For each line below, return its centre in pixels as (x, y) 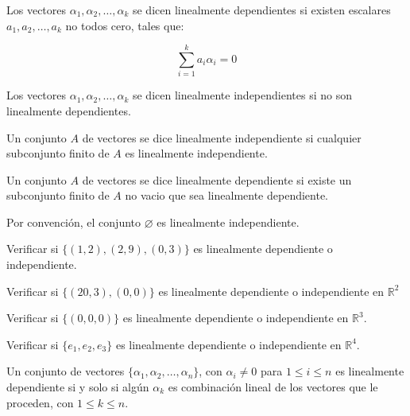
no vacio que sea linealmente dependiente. (226, 195)
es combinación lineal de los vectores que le (273, 387)
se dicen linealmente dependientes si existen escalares (261, 10)
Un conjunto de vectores (66, 371)
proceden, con (40, 402)
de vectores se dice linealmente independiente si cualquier (222, 137)
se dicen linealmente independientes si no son (242, 95)
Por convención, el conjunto (74, 222)
